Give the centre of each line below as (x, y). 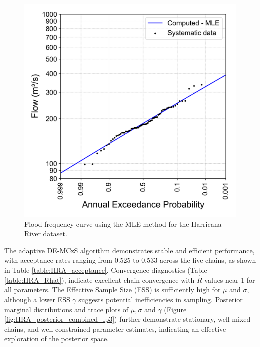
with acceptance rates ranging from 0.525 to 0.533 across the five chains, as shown (130, 260)
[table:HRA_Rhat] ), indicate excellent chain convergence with (99, 280)
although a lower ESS (37, 299)
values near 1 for (230, 280)
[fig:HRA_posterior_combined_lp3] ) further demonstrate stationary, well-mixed (127, 319)
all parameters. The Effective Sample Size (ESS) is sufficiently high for (112, 290)
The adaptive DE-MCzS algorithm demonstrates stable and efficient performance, (129, 250)
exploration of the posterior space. (57, 339)
